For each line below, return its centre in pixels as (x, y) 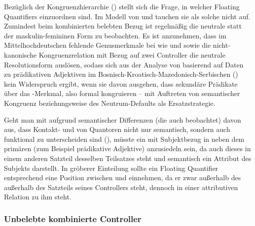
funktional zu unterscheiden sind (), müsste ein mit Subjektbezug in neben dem (124, 139)
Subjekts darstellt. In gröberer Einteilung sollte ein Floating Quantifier (111, 168)
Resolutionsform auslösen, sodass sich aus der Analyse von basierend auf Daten (124, 64)
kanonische (20, 54)
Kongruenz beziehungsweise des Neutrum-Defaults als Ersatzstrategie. (110, 103)
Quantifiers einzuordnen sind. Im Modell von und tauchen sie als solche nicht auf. (127, 16)
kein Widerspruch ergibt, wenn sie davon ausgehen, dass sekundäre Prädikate (121, 83)
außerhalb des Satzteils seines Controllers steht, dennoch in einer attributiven (121, 187)
